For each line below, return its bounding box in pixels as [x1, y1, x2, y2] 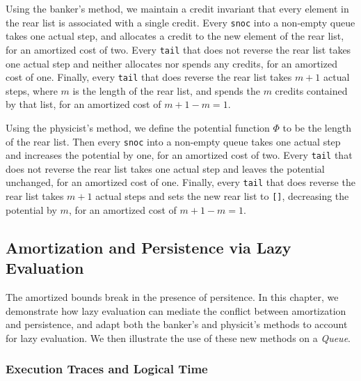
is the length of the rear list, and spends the [72, 83, 260, 98]
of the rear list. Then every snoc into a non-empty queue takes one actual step [6, 134, 341, 148]
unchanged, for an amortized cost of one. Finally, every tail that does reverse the [6, 175, 355, 189]
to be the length [282, 120, 351, 134]
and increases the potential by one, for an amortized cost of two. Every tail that [6, 148, 353, 162]
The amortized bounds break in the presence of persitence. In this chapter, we [6, 289, 339, 304]
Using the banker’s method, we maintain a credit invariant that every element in [6, 1, 349, 15]
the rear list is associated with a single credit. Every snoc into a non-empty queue [6, 15, 355, 29]
